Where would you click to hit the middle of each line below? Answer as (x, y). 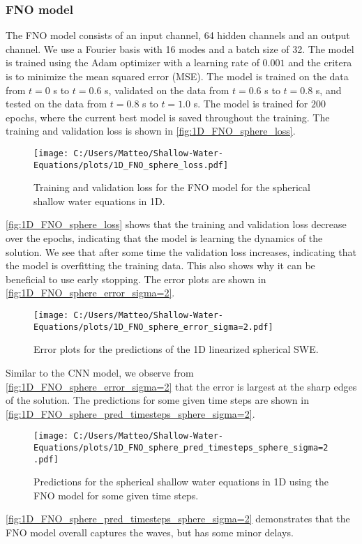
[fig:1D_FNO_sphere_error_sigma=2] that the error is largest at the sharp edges (181, 386)
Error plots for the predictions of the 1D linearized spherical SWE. (176, 349)
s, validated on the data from (167, 90)
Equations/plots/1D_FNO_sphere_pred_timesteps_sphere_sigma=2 (181, 447)
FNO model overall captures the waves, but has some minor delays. (150, 532)
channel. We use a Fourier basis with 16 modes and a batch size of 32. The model (180, 48)
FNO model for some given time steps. (116, 495)
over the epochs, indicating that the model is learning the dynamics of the (164, 238)
